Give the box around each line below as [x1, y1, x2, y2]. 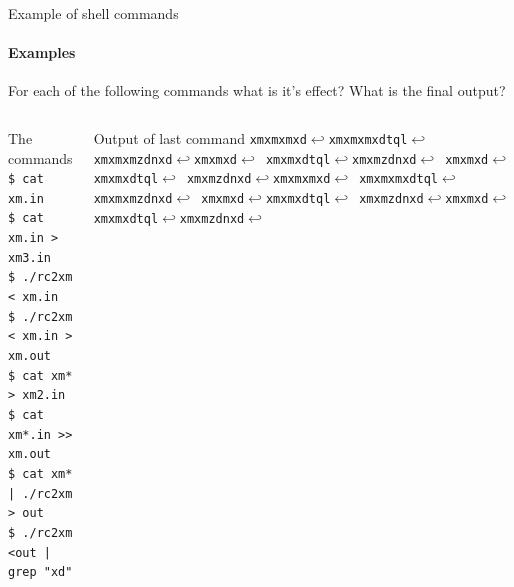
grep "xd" [8, 565, 73, 580]
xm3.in [8, 250, 51, 265]
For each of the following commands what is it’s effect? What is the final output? [8, 80, 506, 101]
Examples [8, 42, 76, 63]
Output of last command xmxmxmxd [93, 127, 307, 148]
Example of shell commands [8, 3, 179, 23]
